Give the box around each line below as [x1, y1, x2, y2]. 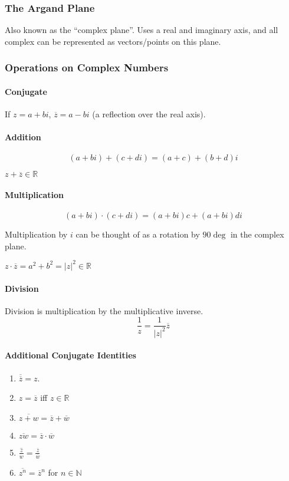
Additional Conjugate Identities [5, 349, 136, 361]
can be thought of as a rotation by [75, 228, 200, 240]
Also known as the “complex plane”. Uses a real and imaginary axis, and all [5, 24, 278, 36]
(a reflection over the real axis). [92, 108, 206, 120]
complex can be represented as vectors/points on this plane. [5, 35, 221, 47]
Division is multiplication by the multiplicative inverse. [5, 304, 203, 317]
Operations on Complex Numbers [5, 60, 169, 75]
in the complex [230, 228, 284, 240]
